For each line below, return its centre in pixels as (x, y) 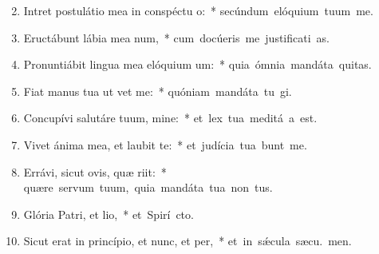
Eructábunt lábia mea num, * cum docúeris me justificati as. (176, 37)
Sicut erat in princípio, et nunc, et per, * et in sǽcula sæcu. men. (188, 241)
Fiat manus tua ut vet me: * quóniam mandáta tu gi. (158, 91)
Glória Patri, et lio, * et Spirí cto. (109, 214)
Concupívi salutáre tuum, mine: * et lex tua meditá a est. (170, 118)
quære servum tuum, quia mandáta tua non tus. (148, 187)
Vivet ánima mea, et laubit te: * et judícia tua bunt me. (165, 144)
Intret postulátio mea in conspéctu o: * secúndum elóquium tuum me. (198, 10)
